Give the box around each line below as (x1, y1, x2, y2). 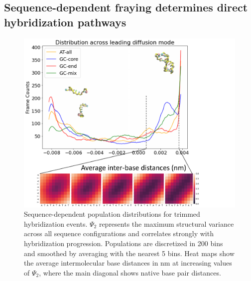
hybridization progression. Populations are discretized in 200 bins (24, 238, 223, 248)
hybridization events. (24, 218, 88, 229)
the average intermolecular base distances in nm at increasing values (24, 258, 232, 268)
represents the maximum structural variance (99, 218, 234, 229)
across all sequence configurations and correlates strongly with (24, 228, 214, 239)
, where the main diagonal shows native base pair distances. (39, 267, 221, 278)
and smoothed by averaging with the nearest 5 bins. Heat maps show (24, 248, 235, 258)
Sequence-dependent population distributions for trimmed (24, 209, 200, 219)
